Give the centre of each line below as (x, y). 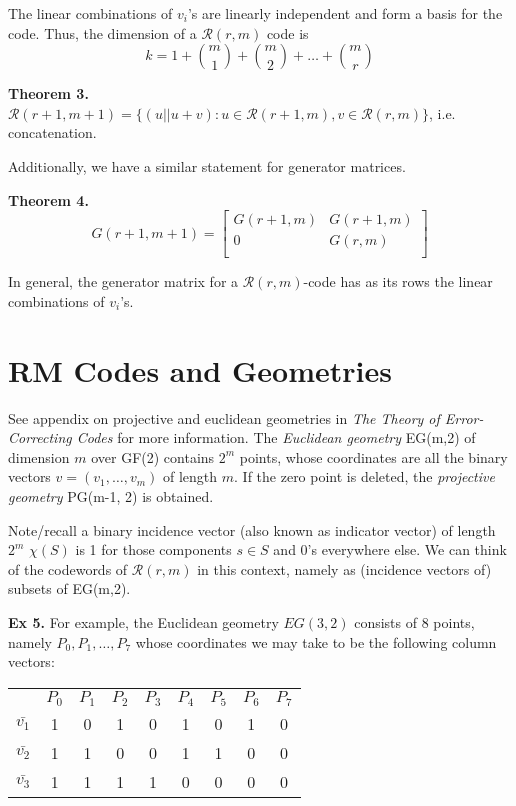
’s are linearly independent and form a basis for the (345, 13)
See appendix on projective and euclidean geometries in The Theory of (224, 417)
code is (287, 32)
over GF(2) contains (153, 456)
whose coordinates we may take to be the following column (316, 641)
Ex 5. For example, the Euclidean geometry (143, 621)
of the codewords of (68, 568)
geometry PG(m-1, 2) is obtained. (111, 495)
